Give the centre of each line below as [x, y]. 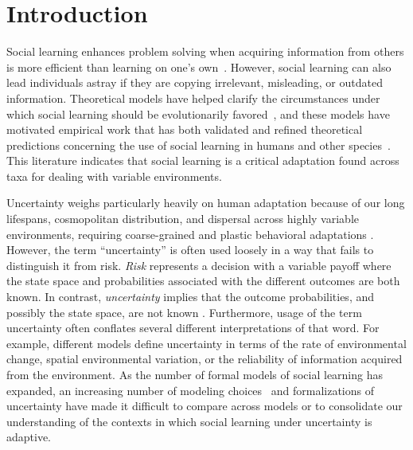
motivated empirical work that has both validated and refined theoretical [185, 129]
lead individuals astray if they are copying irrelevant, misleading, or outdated [195, 82]
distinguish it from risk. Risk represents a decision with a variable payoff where [199, 265]
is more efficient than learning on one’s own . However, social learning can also [199, 67]
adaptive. [29, 437]
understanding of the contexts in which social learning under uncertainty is [189, 421]
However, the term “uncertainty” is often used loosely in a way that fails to [190, 250]
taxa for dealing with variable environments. [114, 176]
